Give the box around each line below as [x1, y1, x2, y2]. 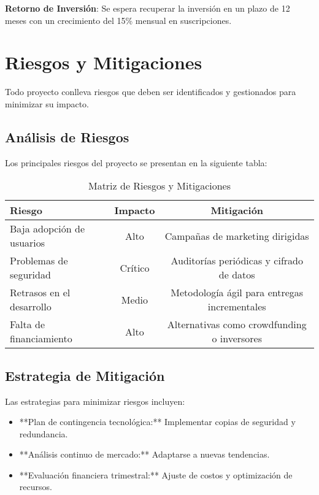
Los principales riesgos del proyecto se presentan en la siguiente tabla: [5, 156, 267, 169]
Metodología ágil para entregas [171, 285, 304, 300]
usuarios [10, 236, 45, 250]
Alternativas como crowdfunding [167, 317, 307, 332]
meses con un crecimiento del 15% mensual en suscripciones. [5, 13, 232, 26]
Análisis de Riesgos [5, 127, 129, 146]
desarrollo [10, 299, 52, 314]
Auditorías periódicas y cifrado [171, 253, 303, 268]
